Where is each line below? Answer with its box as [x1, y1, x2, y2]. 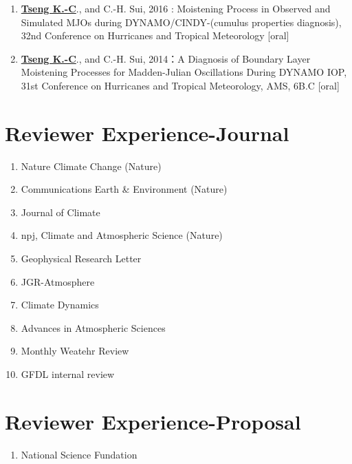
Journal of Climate [21, 204, 100, 219]
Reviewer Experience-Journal [5, 118, 289, 147]
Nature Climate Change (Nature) [21, 158, 162, 173]
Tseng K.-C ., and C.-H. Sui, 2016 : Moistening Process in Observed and [21, 1, 331, 15]
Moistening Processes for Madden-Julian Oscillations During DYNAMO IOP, [21, 65, 347, 79]
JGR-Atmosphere [21, 274, 95, 288]
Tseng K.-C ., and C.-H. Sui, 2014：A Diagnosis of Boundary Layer [21, 51, 311, 65]
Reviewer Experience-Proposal [5, 407, 301, 435]
